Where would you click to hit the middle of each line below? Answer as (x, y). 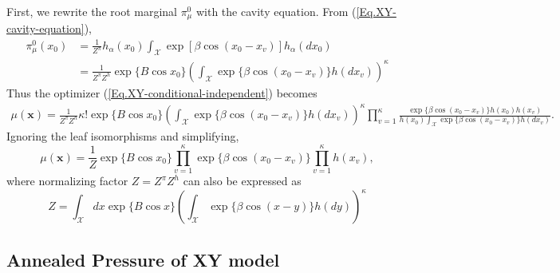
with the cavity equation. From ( (276, 11)
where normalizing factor (67, 181)
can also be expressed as (242, 181)
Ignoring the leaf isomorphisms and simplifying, (123, 136)
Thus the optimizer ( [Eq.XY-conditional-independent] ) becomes (162, 92)
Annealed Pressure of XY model (143, 259)
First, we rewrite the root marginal (92, 11)
